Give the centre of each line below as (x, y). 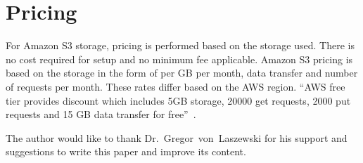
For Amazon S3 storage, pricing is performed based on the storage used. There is (180, 45)
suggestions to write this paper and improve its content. (126, 151)
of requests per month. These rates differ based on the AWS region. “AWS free (176, 86)
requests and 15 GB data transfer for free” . (101, 114)
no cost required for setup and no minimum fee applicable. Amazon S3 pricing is (179, 59)
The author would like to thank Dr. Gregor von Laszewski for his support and (177, 137)
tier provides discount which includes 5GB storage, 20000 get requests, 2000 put (178, 100)
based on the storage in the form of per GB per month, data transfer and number (182, 73)
